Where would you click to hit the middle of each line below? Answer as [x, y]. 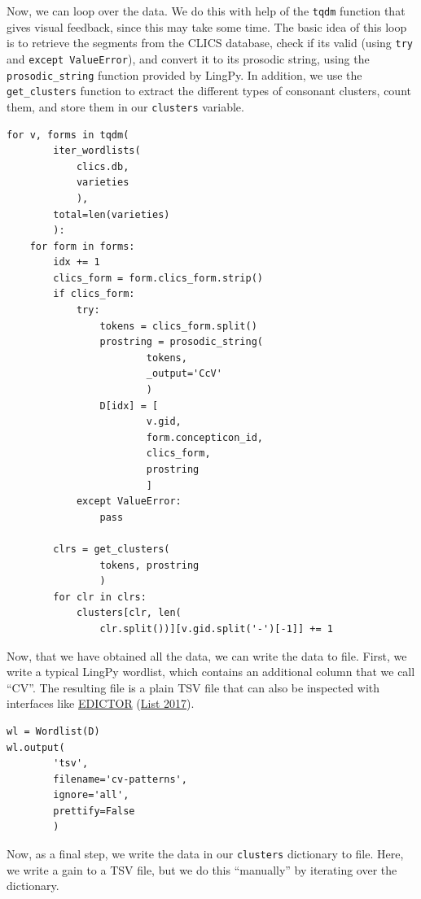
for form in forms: [82, 246]
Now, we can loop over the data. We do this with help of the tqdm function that [206, 11]
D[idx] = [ [129, 406]
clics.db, [103, 166]
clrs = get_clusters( [112, 549]
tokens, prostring [149, 565]
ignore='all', [91, 795]
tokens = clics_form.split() [178, 326]
